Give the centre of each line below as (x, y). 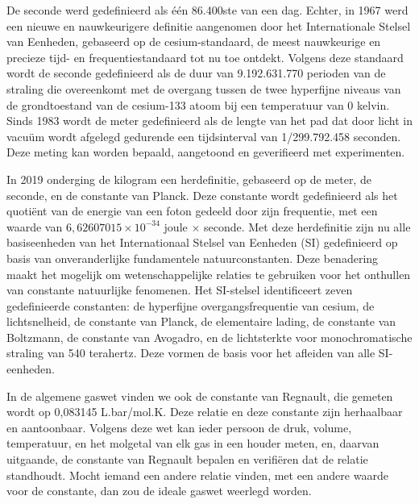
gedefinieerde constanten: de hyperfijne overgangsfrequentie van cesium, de (191, 305)
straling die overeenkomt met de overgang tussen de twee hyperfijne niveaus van (204, 88)
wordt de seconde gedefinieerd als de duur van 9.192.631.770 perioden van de (196, 73)
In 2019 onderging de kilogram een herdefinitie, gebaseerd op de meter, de (189, 179)
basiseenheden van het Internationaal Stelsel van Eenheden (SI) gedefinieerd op (202, 242)
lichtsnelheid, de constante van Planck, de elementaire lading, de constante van (201, 321)
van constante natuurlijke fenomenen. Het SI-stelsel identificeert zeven (180, 290)
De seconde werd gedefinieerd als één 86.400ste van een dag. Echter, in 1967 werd (207, 10)
